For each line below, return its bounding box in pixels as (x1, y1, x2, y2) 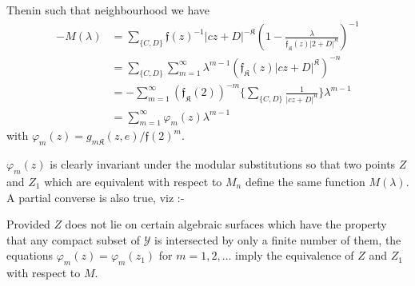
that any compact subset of (6, 231, 140, 248)
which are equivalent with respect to (44, 173, 222, 189)
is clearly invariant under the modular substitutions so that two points (50, 156, 396, 173)
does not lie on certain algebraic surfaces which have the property (65, 216, 387, 232)
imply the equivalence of (235, 247, 354, 264)
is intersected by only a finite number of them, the (154, 231, 401, 248)
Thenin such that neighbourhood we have (6, 2, 210, 18)
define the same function (245, 173, 365, 189)
